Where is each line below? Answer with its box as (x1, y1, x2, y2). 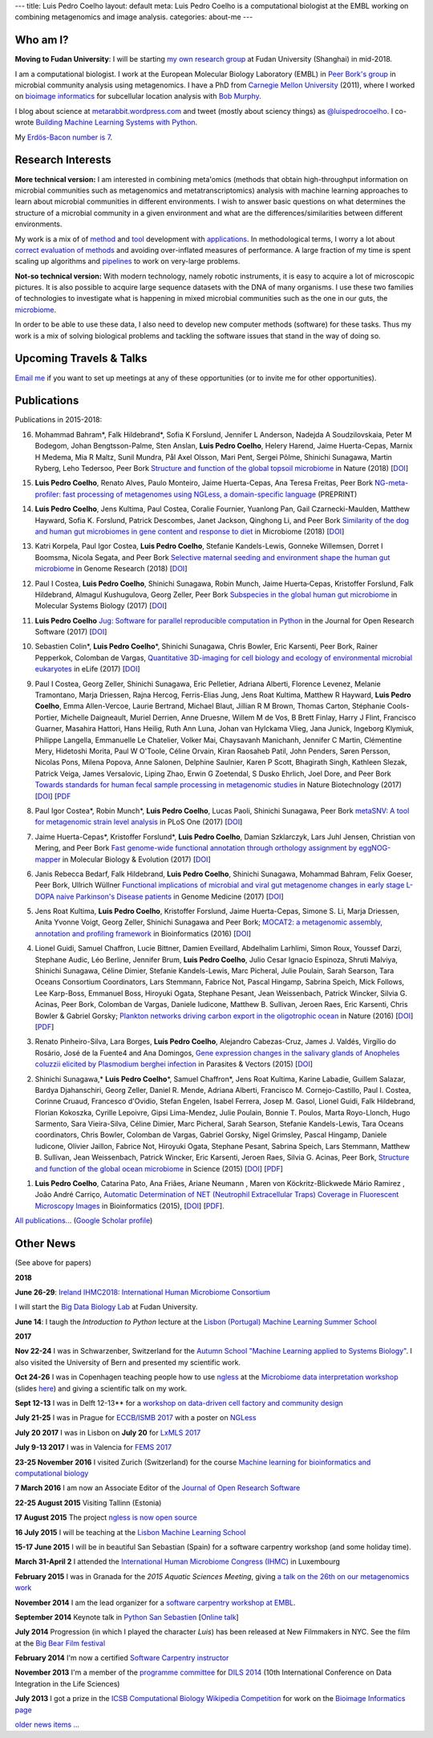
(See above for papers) (14, 1258, 92, 1268)
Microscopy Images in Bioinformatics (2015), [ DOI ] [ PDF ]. (34, 1200, 225, 1211)
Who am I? (14, 33, 69, 47)
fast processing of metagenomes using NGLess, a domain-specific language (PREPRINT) (63, 489, 358, 499)
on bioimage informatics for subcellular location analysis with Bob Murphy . (14, 91, 262, 101)
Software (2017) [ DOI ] (34, 627, 107, 637)
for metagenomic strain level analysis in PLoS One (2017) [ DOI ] (34, 817, 243, 826)
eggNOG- (358, 843, 391, 853)
